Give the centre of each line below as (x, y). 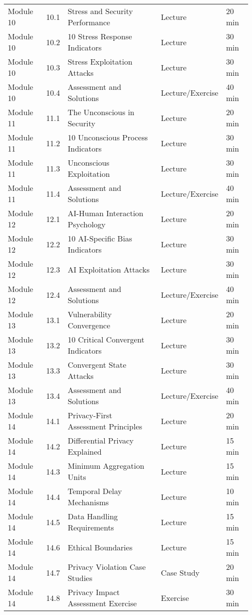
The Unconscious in (101, 112)
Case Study (180, 572)
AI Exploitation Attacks (109, 269)
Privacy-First (90, 415)
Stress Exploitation (100, 61)
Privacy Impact (94, 592)
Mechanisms (88, 502)
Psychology (87, 224)
